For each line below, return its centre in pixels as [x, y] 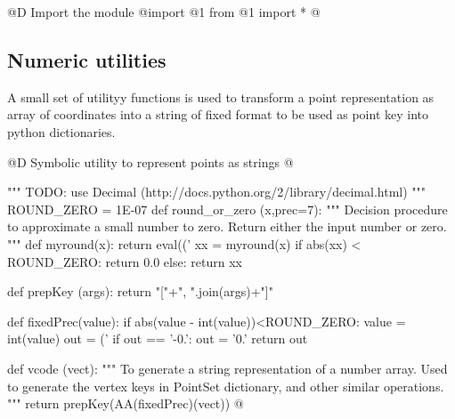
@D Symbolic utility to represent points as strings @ [150, 161]
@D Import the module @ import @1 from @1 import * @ [164, 12]
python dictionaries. [61, 131]
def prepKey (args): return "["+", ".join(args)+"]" [140, 291]
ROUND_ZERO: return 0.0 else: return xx [125, 261]
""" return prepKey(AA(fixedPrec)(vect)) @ [126, 403]
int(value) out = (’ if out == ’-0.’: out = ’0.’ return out [158, 338]
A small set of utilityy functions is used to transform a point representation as [221, 97]
